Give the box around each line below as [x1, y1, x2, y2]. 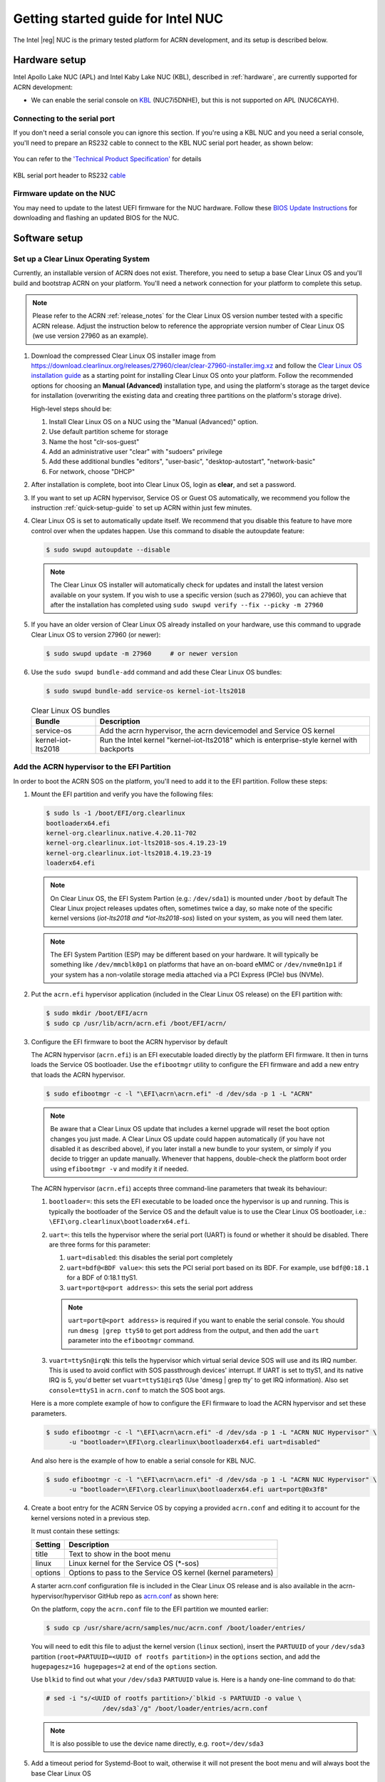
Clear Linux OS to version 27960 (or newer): [31, 630, 161, 639]
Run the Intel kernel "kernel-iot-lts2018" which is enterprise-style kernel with [100, 735, 358, 745]
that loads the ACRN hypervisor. [31, 1070, 125, 1079]
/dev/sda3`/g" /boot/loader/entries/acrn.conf [102, 1704, 268, 1712]
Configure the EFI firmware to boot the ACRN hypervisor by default [31, 1037, 228, 1046]
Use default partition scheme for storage [48, 428, 169, 436]
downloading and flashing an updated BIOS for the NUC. [13, 214, 180, 222]
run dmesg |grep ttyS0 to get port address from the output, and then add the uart [68, 1326, 319, 1334]
